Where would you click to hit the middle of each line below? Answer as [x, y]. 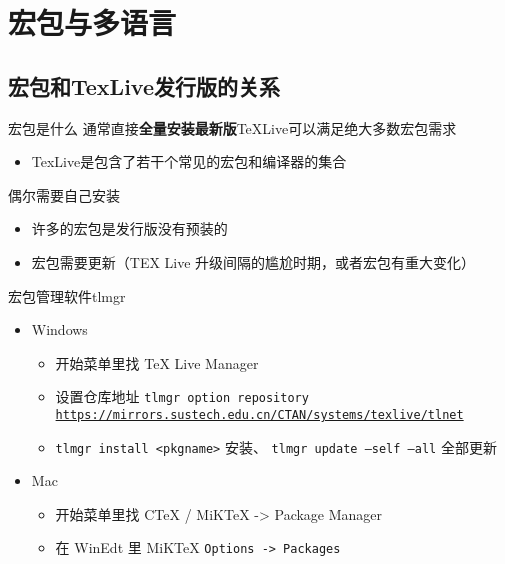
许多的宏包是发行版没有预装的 [129, 228]
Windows [59, 329]
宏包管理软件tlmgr [67, 295]
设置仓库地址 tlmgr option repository [182, 396]
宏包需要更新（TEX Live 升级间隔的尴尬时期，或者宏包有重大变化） [253, 261]
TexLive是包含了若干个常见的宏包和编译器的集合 [189, 161]
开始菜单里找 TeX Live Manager [157, 362]
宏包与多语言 [92, 22]
